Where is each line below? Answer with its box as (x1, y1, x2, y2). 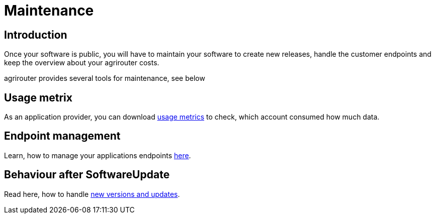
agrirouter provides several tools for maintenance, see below (4, 74, 205, 83)
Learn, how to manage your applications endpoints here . (4, 151, 191, 160)
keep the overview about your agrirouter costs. (4, 58, 159, 67)
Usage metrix (4, 91, 72, 104)
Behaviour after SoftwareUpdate (4, 168, 170, 181)
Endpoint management (4, 130, 121, 143)
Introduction (4, 28, 67, 41)
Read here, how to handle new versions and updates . (4, 189, 180, 198)
